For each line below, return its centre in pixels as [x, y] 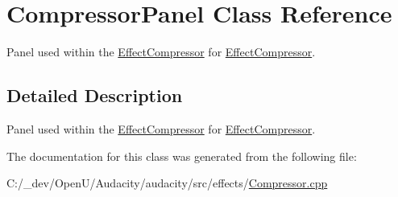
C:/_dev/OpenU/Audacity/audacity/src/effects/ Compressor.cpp [167, 183]
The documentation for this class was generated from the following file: [182, 156]
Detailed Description [95, 95]
